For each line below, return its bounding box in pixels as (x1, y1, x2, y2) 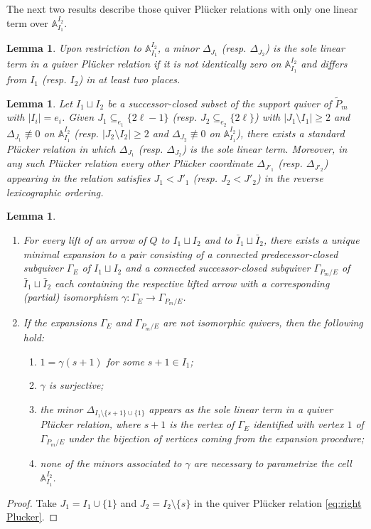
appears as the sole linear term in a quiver (149, 401, 333, 416)
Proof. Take (6, 495, 57, 510)
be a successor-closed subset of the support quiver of (107, 95, 332, 110)
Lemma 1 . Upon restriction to (6, 41, 142, 55)
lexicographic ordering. (6, 184, 104, 199)
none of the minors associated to (40, 456, 182, 471)
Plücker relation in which (6, 141, 116, 156)
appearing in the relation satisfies (6, 171, 151, 186)
